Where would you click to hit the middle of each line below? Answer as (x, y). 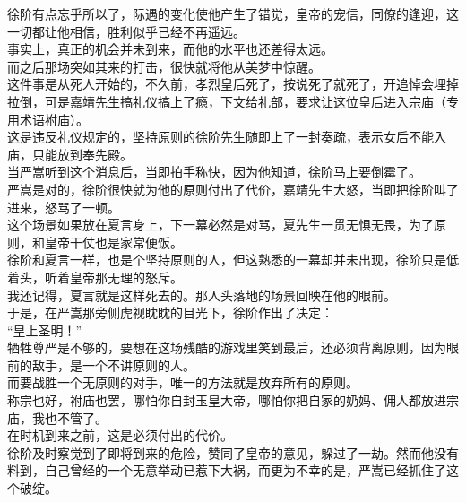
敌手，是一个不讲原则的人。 (113, 364)
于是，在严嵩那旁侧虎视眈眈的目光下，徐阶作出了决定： (170, 312)
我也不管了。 (69, 417)
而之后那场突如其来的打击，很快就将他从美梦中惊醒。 (164, 66)
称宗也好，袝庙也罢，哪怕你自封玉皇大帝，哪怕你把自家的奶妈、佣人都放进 (227, 400)
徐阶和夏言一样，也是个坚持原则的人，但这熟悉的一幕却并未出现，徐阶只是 (227, 260)
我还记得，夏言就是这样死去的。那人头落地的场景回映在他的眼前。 (202, 295)
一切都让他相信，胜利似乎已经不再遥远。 (126, 31)
